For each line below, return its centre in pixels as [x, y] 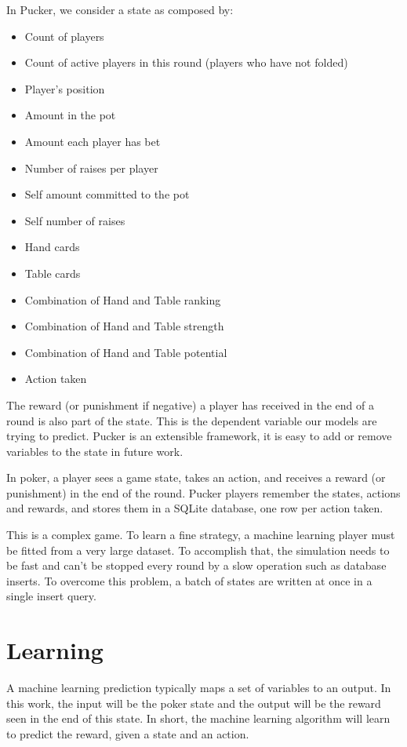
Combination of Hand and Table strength [124, 326]
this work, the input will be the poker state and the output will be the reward [194, 703]
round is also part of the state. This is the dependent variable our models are [192, 420]
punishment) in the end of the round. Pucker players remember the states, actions [203, 492]
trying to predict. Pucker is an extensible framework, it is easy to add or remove [199, 436]
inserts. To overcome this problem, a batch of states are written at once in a [189, 580]
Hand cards [52, 247]
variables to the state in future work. [95, 451]
